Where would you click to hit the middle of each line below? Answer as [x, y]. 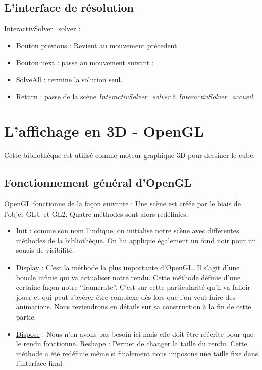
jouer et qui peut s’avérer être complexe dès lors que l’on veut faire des [125, 297]
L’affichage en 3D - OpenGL [104, 131]
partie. [26, 317]
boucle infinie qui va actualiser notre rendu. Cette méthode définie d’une [128, 277]
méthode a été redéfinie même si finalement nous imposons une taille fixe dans [137, 353]
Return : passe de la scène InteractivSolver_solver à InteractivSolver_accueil [134, 96]
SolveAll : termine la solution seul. [69, 79]
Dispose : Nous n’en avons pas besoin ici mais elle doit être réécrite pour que [135, 333]
